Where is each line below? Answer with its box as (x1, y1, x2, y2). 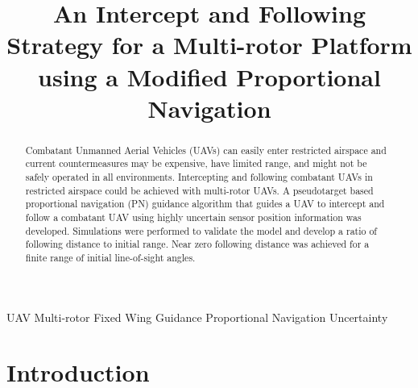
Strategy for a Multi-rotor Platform (6, 28, 412, 61)
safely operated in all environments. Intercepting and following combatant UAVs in (25, 170, 373, 184)
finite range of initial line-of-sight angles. (25, 250, 196, 264)
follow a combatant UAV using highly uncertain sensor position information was (25, 211, 362, 224)
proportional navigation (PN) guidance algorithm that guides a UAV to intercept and (25, 197, 385, 211)
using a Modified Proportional (38, 60, 381, 93)
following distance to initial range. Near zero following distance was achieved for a (25, 237, 370, 251)
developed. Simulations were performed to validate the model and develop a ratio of (25, 223, 377, 237)
